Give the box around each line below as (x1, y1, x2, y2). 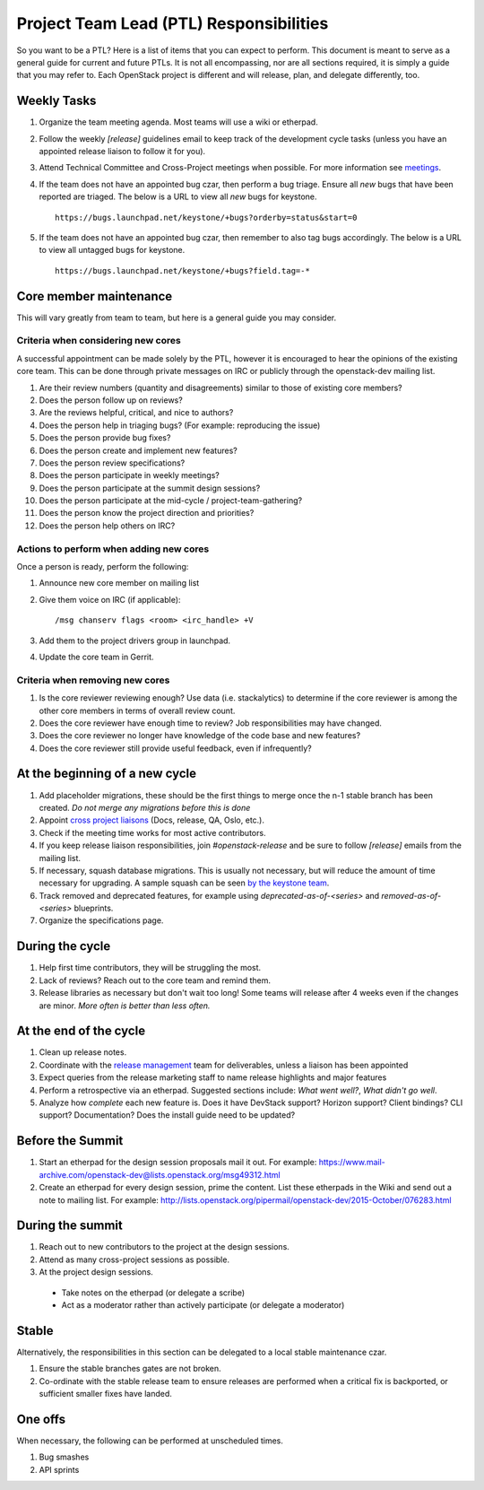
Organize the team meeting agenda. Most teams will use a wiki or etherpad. (39, 117, 318, 127)
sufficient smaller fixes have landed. (39, 1389, 172, 1399)
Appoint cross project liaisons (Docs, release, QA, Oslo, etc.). (39, 815, 264, 825)
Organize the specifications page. (39, 915, 164, 926)
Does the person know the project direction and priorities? (39, 508, 255, 518)
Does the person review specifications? (39, 457, 186, 468)
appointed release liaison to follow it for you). (39, 146, 206, 157)
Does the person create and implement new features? (39, 445, 238, 456)
